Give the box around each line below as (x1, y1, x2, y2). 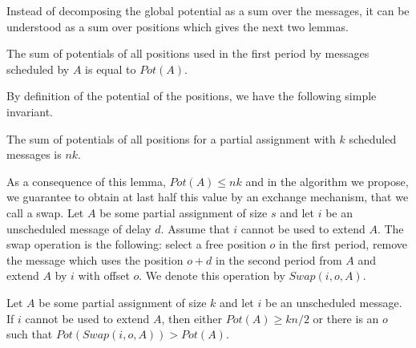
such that (6, 326, 53, 342)
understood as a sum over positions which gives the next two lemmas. (6, 18, 349, 34)
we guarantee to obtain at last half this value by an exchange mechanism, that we (6, 188, 409, 205)
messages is (6, 146, 62, 163)
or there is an (313, 310, 379, 326)
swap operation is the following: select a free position (6, 236, 266, 253)
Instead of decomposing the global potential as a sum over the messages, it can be (6, 2, 410, 18)
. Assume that (160, 220, 230, 237)
